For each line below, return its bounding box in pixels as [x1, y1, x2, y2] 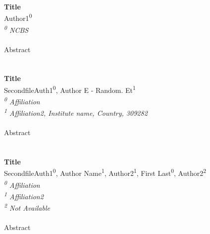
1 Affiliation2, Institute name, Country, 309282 [4, 106, 148, 118]
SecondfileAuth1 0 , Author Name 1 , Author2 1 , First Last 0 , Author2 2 [4, 166, 207, 178]
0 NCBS [4, 23, 29, 35]
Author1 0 [4, 11, 32, 23]
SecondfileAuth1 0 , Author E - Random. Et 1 [4, 83, 136, 95]
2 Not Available [4, 201, 50, 213]
